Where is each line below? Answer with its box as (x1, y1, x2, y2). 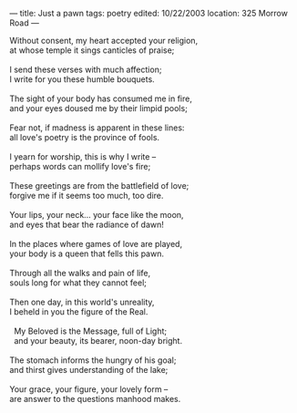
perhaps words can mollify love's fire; (9, 161, 151, 171)
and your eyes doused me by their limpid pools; (9, 103, 189, 113)
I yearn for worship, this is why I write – (9, 151, 157, 162)
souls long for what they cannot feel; (9, 277, 148, 288)
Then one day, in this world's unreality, (9, 296, 155, 307)
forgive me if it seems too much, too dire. (9, 191, 164, 201)
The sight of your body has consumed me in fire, (9, 93, 193, 104)
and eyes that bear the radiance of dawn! (9, 219, 164, 230)
